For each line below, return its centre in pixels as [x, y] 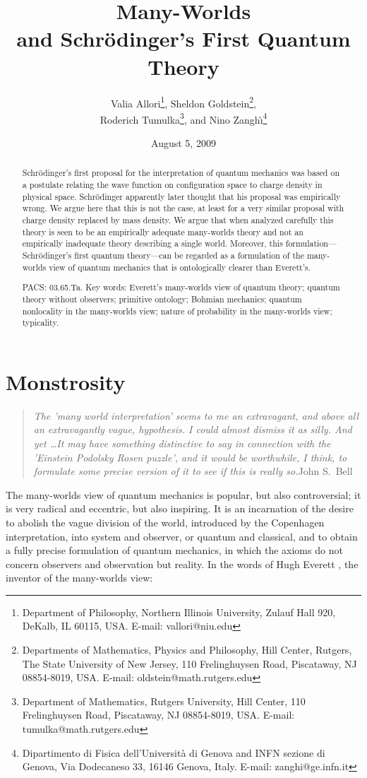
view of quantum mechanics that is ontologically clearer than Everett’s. [180, 267]
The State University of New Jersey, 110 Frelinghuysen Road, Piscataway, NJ [189, 663]
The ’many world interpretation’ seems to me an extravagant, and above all [196, 415]
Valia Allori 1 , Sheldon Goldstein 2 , [183, 102]
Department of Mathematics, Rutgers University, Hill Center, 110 [164, 701]
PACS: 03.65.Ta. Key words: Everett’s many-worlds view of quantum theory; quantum [181, 287]
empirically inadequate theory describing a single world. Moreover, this [152, 243]
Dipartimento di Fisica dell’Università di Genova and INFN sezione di [174, 752]
